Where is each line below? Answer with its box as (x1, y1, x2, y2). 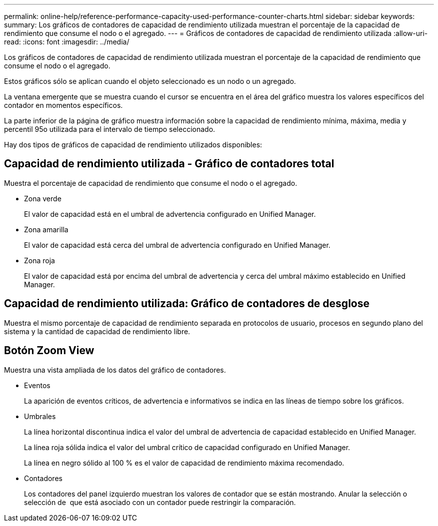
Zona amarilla (24, 225, 68, 234)
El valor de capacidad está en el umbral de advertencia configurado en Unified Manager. (24, 209, 316, 218)
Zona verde (24, 194, 61, 203)
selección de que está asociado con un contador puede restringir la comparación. (24, 498, 296, 507)
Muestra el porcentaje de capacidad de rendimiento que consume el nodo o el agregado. (4, 178, 297, 187)
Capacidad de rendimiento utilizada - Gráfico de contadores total (4, 157, 334, 170)
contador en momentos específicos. (4, 101, 123, 109)
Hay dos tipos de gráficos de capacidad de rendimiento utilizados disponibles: (4, 140, 262, 149)
